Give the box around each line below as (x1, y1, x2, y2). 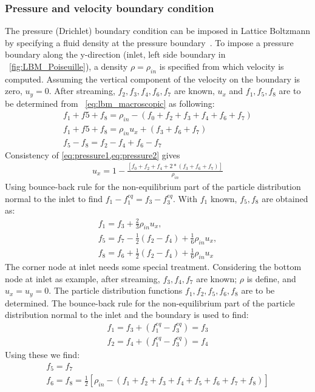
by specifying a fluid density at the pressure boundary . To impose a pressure (5, 36, 294, 49)
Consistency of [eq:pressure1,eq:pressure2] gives (5, 148, 180, 161)
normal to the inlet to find (5, 192, 103, 204)
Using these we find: (5, 348, 80, 360)
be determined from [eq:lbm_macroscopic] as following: (5, 96, 215, 109)
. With (172, 192, 198, 204)
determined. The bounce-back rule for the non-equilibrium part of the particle (5, 296, 295, 309)
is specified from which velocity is (159, 60, 284, 72)
